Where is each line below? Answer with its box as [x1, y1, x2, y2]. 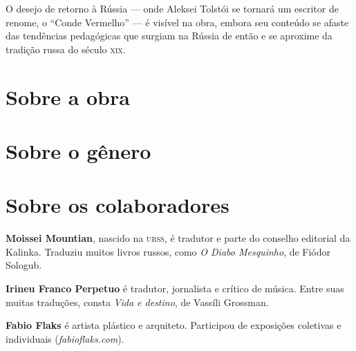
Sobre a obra [6, 82, 130, 111]
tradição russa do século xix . [6, 41, 126, 56]
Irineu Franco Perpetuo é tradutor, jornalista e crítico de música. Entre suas [6, 281, 344, 296]
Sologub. [6, 258, 42, 272]
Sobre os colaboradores [6, 191, 229, 219]
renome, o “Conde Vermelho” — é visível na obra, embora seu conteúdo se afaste [6, 15, 349, 29]
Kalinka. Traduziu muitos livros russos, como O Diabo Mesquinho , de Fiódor [6, 244, 331, 258]
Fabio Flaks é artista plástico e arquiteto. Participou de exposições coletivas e [6, 318, 341, 332]
